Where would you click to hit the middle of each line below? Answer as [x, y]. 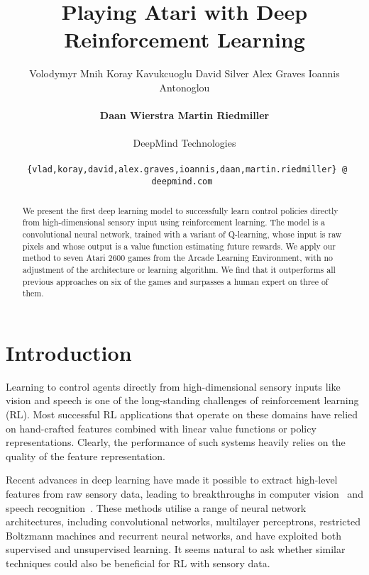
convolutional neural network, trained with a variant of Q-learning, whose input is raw [182, 234]
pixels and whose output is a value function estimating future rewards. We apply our [179, 246]
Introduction [69, 352]
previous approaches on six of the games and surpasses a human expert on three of [175, 281]
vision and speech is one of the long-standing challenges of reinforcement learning [182, 400]
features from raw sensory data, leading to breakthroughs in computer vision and [184, 493]
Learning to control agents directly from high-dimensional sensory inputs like [173, 386]
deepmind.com [182, 182]
